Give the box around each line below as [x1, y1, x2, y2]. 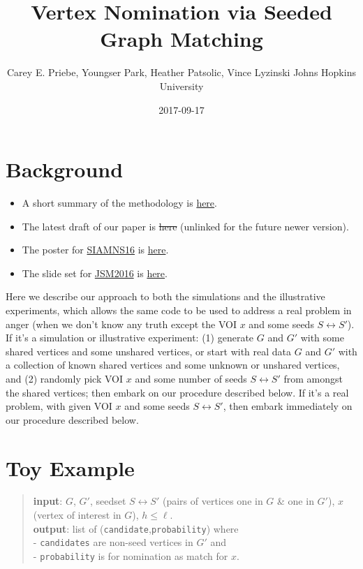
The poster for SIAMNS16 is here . [22, 242, 169, 257]
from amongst [283, 371, 343, 385]
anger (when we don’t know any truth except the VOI [6, 316, 237, 331]
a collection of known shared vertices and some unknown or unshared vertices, [6, 357, 340, 372]
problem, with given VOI [6, 399, 112, 413]
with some [300, 330, 344, 345]
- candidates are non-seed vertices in [33, 535, 193, 549]
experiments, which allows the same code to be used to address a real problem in [6, 303, 352, 317]
